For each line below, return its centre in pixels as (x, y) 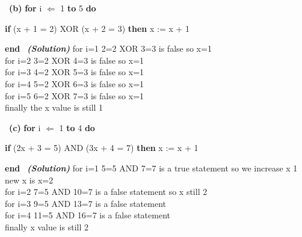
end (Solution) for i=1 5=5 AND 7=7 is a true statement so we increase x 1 (151, 168)
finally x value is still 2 (47, 226)
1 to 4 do (77, 127)
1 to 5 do (78, 8)
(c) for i (25, 127)
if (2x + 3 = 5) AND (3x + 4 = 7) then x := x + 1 (102, 148)
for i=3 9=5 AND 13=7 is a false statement (85, 203)
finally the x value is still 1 (54, 107)
